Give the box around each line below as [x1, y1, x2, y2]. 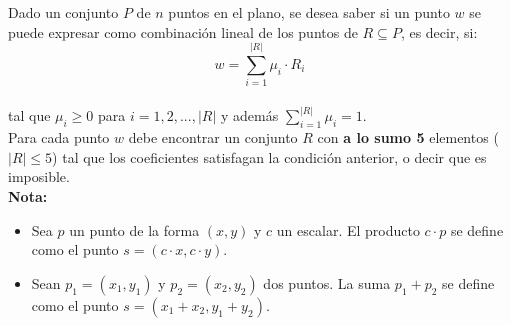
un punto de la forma [69, 219, 200, 240]
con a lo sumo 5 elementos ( [317, 127, 499, 148]
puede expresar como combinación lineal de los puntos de [8, 21, 358, 42]
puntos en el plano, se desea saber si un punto [168, 2, 450, 22]
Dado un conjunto [8, 2, 119, 22]
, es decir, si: [400, 21, 478, 42]
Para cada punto [8, 127, 110, 148]
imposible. [8, 166, 70, 187]
